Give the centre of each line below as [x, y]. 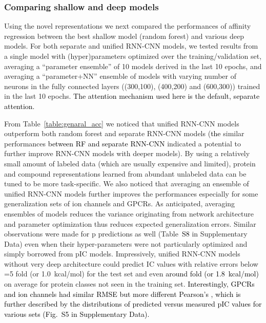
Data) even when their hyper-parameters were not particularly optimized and [126, 243]
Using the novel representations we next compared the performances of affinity [128, 26]
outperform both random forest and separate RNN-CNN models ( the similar [124, 133]
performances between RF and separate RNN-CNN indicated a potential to [123, 143]
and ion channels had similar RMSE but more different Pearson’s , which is [122, 294]
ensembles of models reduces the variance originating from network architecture [129, 213]
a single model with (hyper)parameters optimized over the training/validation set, [133, 56]
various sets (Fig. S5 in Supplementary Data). [77, 314]
